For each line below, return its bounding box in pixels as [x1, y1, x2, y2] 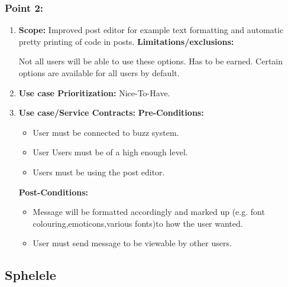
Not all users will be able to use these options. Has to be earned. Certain [18, 55, 283, 67]
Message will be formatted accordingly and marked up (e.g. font [33, 206, 265, 218]
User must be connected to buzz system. [33, 126, 179, 138]
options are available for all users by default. [18, 67, 180, 79]
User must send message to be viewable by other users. [33, 237, 232, 249]
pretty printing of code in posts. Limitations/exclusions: [18, 35, 234, 47]
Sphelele [5, 266, 56, 284]
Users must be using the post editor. [33, 165, 165, 178]
